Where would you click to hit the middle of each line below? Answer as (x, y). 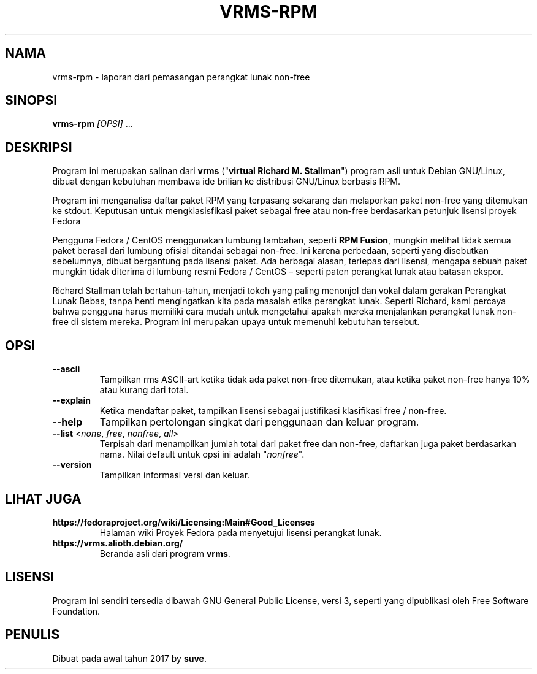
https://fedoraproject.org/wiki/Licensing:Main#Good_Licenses (184, 522)
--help (67, 422)
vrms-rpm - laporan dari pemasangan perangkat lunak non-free (181, 77)
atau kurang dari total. (144, 390)
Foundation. (76, 611)
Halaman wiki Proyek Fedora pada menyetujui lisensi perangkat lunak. (241, 532)
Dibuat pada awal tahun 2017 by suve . (129, 658)
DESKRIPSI (39, 147)
